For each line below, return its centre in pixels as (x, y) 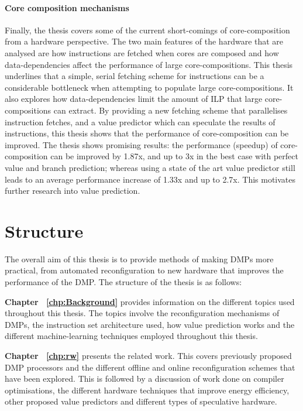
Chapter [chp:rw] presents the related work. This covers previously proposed (148, 355)
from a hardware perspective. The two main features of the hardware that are (144, 41)
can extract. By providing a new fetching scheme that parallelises (171, 110)
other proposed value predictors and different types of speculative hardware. (141, 401)
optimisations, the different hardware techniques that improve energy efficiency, (147, 390)
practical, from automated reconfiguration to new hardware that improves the (144, 270)
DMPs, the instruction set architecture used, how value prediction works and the (150, 324)
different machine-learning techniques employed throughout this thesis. (131, 336)
